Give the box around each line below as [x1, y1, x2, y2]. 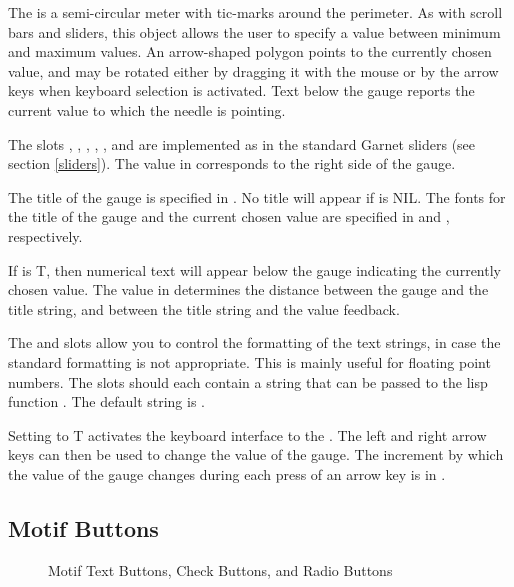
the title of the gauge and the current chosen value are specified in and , [8, 206, 450, 227]
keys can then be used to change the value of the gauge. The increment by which [8, 444, 504, 465]
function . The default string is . [8, 391, 205, 412]
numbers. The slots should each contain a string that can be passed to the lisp [8, 371, 488, 392]
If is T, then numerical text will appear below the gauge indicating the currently [8, 259, 501, 280]
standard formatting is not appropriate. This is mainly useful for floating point [8, 351, 491, 372]
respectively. [8, 225, 83, 246]
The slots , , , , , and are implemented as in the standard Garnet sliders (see [8, 133, 476, 154]
